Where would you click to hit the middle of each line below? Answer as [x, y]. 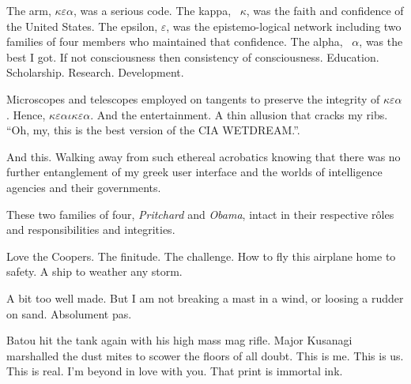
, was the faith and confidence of [325, 10]
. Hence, [26, 114]
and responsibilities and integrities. [91, 230]
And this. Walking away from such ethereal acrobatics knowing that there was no [204, 156]
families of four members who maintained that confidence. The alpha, [175, 41]
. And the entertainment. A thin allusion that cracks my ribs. [239, 114]
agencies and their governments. [84, 187]
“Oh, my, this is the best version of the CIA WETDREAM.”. [153, 130]
